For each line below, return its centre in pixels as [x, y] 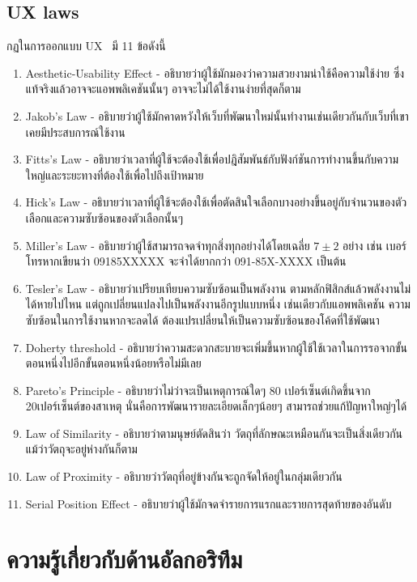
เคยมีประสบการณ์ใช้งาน [75, 132]
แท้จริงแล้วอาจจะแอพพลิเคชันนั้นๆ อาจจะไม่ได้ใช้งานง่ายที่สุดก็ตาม [163, 89]
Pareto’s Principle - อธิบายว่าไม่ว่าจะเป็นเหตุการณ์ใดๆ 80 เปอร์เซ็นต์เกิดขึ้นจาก [198, 390]
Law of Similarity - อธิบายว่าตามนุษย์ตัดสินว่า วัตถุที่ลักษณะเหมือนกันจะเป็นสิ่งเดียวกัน [214, 433]
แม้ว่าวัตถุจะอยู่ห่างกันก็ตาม [81, 449]
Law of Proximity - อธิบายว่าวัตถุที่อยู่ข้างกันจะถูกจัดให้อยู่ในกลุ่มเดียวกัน [184, 476]
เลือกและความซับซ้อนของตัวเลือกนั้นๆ [104, 217]
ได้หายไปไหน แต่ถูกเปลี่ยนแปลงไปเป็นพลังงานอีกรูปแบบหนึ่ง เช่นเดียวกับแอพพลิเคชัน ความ [218, 304]
